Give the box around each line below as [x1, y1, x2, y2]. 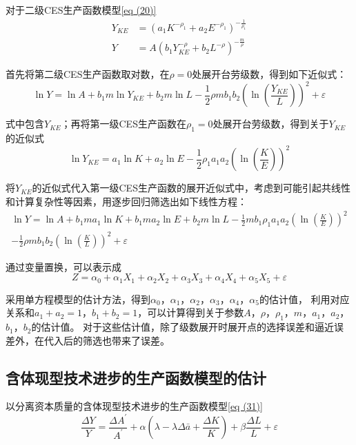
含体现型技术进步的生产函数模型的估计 [6, 366, 266, 388]
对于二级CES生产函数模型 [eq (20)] [6, 3, 157, 17]
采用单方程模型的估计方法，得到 [6, 291, 150, 306]
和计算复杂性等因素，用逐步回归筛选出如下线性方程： [6, 194, 247, 208]
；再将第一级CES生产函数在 [61, 116, 186, 131]
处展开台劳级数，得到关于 [212, 116, 329, 131]
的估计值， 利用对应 [259, 291, 350, 306]
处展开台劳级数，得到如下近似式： [192, 67, 347, 81]
